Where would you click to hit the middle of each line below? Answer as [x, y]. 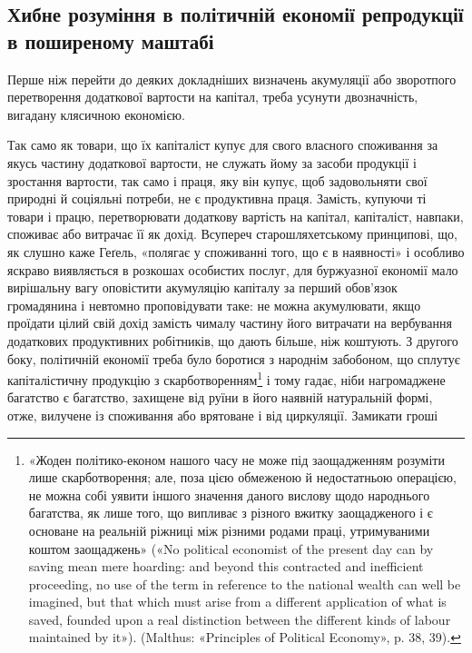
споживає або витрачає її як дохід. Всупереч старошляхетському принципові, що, [232, 234]
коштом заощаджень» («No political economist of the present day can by [231, 548]
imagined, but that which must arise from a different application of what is [237, 602]
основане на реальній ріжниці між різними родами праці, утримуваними [229, 530]
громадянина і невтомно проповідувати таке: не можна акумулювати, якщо [214, 305]
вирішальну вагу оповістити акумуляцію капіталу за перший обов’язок [202, 287]
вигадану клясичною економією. [96, 114]
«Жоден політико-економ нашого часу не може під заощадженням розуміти [236, 459]
